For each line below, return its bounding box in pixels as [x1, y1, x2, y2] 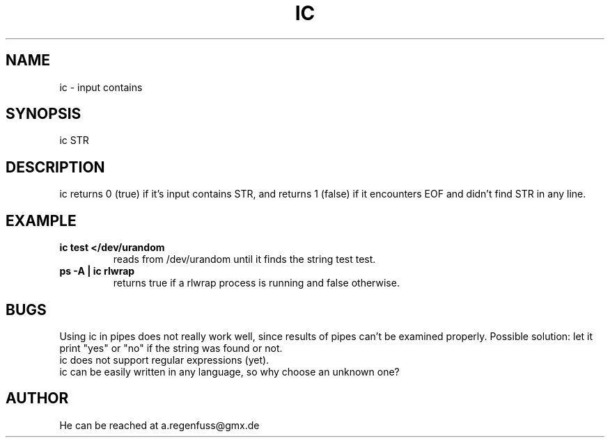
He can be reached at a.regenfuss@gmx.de [59, 419, 260, 431]
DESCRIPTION [6, 158, 105, 176]
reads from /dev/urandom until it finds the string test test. [113, 253, 376, 266]
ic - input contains [59, 81, 143, 93]
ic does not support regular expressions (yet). [59, 353, 269, 366]
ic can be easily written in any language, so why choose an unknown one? [59, 365, 400, 378]
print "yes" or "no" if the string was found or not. [59, 341, 283, 354]
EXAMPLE [6, 211, 77, 229]
